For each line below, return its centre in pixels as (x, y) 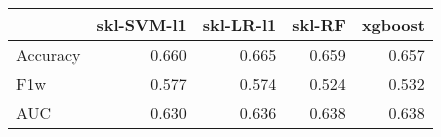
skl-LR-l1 (239, 24)
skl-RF (319, 24)
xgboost (393, 24)
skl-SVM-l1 (141, 24)
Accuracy (48, 54)
